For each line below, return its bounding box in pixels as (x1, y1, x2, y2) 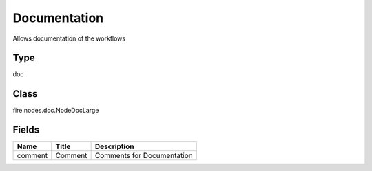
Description (94, 141, 134, 151)
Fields (12, 124, 40, 136)
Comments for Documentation (94, 151, 193, 161)
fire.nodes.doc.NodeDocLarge (12, 106, 99, 115)
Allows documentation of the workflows (12, 34, 126, 43)
